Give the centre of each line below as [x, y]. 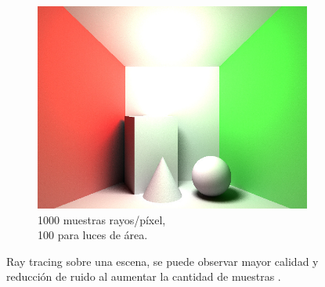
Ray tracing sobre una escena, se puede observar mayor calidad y [162, 261]
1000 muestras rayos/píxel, [102, 219]
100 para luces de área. [93, 235]
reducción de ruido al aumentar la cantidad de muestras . [144, 276]
